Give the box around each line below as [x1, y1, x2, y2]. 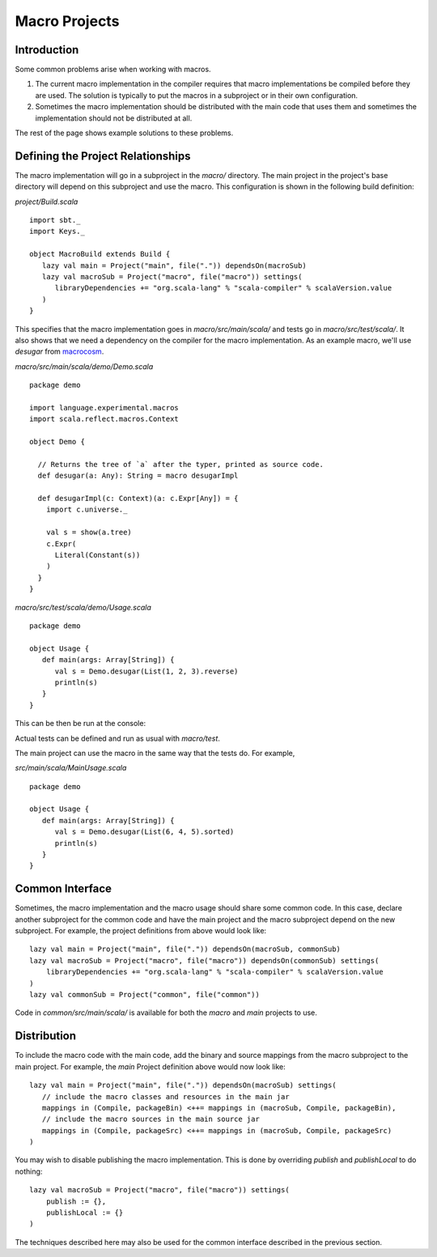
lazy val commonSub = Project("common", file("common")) [29, 990, 261, 1000]
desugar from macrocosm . [15, 346, 104, 356]
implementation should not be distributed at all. [35, 113, 193, 123]
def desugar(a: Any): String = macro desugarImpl [37, 471, 239, 481]
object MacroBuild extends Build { [29, 249, 171, 259]
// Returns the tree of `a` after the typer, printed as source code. [37, 460, 324, 469]
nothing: [15, 1166, 43, 1176]
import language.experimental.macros [29, 403, 180, 412]
